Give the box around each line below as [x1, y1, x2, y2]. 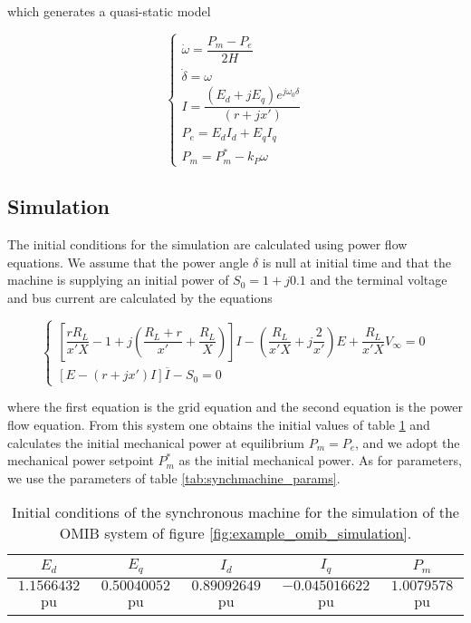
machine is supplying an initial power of [7, 270, 229, 289]
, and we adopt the [355, 433, 460, 452]
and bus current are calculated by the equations [7, 287, 273, 307]
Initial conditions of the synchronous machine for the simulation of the [12, 501, 459, 523]
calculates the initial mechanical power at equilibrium [7, 433, 304, 452]
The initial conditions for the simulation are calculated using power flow [7, 235, 408, 254]
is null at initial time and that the [262, 252, 451, 271]
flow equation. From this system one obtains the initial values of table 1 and [7, 414, 430, 433]
